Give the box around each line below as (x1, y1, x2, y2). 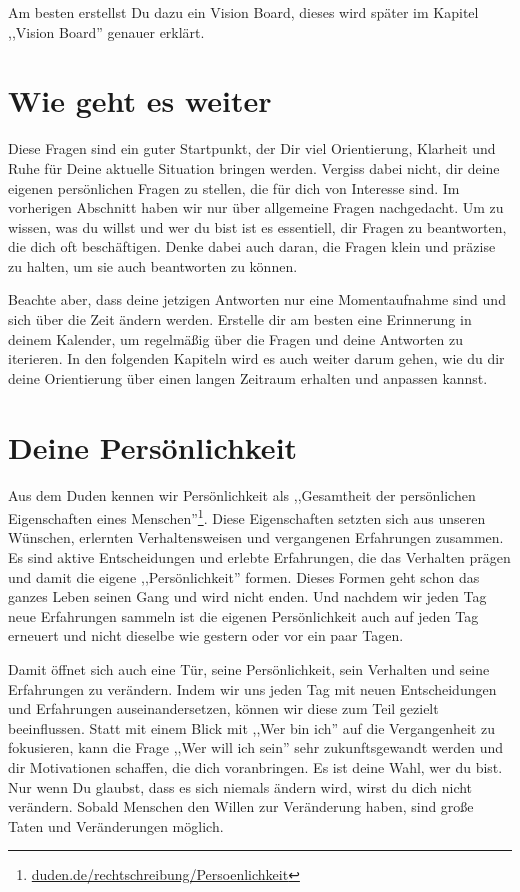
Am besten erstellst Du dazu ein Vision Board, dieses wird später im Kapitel (8, 2, 479, 22)
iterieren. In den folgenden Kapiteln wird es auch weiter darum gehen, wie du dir (8, 348, 505, 369)
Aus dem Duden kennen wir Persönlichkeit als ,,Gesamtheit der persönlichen (8, 484, 476, 505)
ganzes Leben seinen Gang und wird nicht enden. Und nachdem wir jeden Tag (8, 586, 487, 607)
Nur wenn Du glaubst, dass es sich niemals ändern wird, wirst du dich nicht (8, 776, 473, 797)
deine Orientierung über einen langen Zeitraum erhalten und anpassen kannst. (8, 367, 488, 388)
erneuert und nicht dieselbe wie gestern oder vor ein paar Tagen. (8, 625, 404, 646)
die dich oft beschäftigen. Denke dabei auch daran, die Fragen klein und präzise (8, 236, 496, 257)
